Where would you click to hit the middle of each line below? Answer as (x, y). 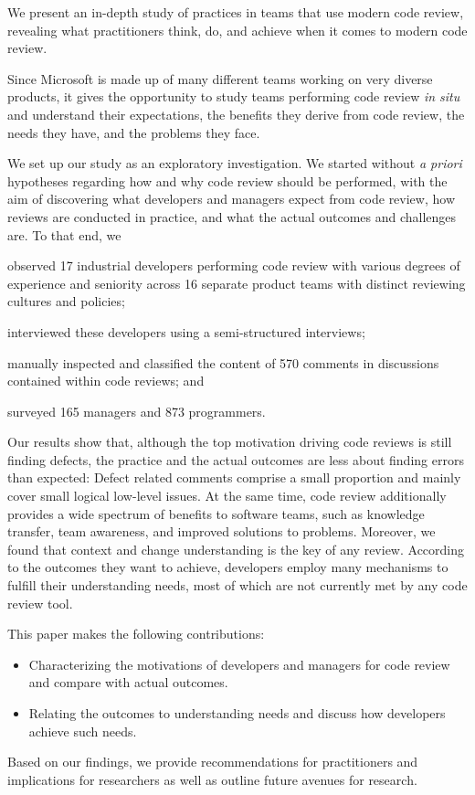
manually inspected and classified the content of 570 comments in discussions (223, 362)
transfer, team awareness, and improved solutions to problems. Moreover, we (222, 531)
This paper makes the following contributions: (136, 634)
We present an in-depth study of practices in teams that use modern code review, (236, 12)
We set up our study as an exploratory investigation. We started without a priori (235, 163)
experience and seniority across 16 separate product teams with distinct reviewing (237, 283)
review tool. (40, 603)
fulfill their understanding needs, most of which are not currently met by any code (237, 585)
